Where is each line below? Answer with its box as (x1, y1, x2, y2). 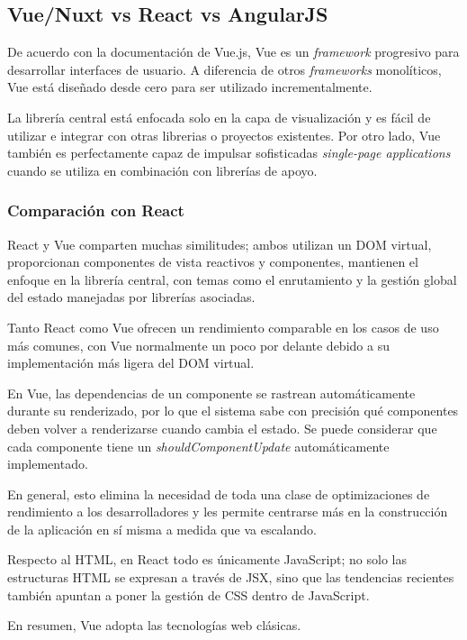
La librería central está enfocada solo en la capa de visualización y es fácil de (7, 107, 431, 126)
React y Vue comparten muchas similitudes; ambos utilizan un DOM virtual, (7, 234, 432, 253)
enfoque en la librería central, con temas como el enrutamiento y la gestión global (7, 270, 457, 288)
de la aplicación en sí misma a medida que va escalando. (7, 519, 317, 538)
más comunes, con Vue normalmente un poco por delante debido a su (7, 335, 390, 354)
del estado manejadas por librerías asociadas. (7, 288, 256, 306)
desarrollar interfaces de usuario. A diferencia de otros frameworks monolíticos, (7, 59, 442, 78)
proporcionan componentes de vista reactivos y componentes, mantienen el (7, 252, 418, 271)
